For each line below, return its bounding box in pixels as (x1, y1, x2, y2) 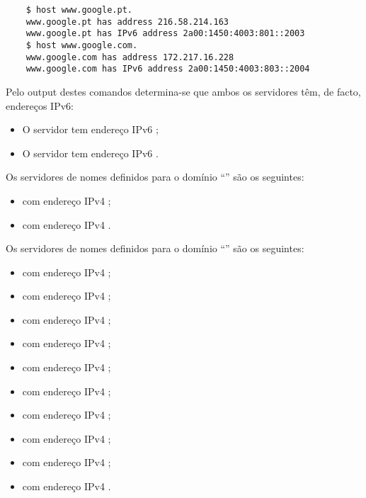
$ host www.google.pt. (25, 5, 132, 15)
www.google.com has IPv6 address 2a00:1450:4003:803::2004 (25, 64, 310, 74)
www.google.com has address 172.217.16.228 (25, 52, 234, 62)
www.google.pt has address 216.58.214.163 (25, 16, 229, 27)
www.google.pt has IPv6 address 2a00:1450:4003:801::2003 (25, 28, 305, 39)
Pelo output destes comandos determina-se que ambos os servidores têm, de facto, (6, 84, 361, 98)
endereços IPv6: (6, 98, 74, 113)
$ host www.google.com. (25, 40, 138, 50)
